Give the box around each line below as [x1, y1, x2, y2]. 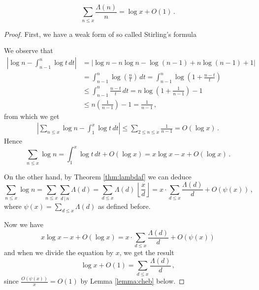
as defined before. [97, 201, 151, 211]
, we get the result [119, 247, 174, 258]
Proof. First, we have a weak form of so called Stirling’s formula [4, 29, 196, 39]
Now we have [4, 219, 44, 229]
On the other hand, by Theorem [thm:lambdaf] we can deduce [4, 171, 192, 181]
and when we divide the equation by [4, 247, 114, 258]
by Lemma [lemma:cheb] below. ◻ [80, 276, 185, 286]
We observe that [4, 45, 53, 56]
